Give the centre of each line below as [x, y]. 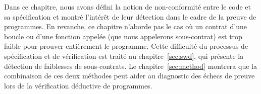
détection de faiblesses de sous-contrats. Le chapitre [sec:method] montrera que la [130, 66]
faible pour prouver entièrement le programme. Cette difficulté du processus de [126, 46]
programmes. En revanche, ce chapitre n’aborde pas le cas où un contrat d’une [125, 26]
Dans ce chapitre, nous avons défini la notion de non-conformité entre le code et [127, 7]
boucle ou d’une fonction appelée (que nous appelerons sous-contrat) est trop [123, 36]
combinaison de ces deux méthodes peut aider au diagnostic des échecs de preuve [129, 76]
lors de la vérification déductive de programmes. [78, 85]
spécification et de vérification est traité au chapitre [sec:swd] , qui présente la [124, 56]
